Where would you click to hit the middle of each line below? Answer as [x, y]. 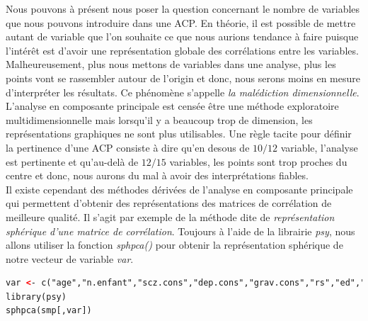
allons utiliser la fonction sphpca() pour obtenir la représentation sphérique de [174, 245]
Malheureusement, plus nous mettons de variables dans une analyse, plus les [171, 64]
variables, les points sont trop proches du [258, 161]
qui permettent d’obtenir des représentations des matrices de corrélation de [169, 203]
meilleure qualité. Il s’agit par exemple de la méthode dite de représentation [170, 216]
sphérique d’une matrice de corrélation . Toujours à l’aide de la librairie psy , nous [180, 231]
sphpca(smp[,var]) [49, 311]
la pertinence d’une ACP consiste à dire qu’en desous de [128, 147]
